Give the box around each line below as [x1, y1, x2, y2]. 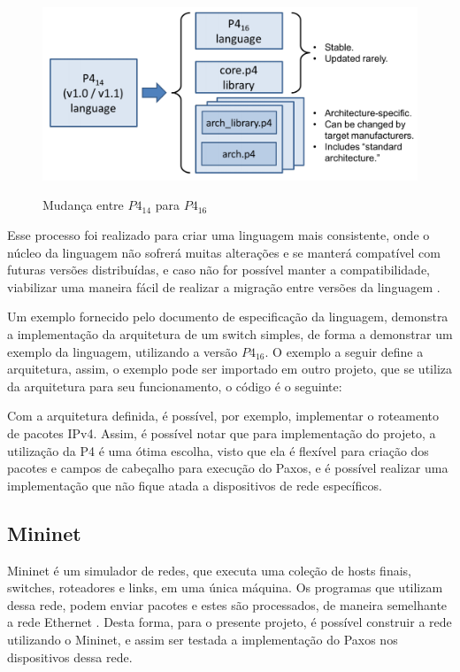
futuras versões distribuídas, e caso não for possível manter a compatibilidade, [7, 260, 430, 279]
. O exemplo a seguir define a [264, 342, 424, 360]
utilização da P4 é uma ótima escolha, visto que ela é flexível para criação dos [7, 441, 429, 460]
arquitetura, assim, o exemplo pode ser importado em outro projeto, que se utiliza [7, 359, 452, 378]
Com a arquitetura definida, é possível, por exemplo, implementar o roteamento [7, 406, 440, 425]
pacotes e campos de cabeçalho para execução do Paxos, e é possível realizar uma [7, 459, 448, 477]
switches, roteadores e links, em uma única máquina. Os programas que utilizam [7, 578, 443, 597]
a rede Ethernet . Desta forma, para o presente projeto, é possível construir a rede [7, 613, 452, 631]
